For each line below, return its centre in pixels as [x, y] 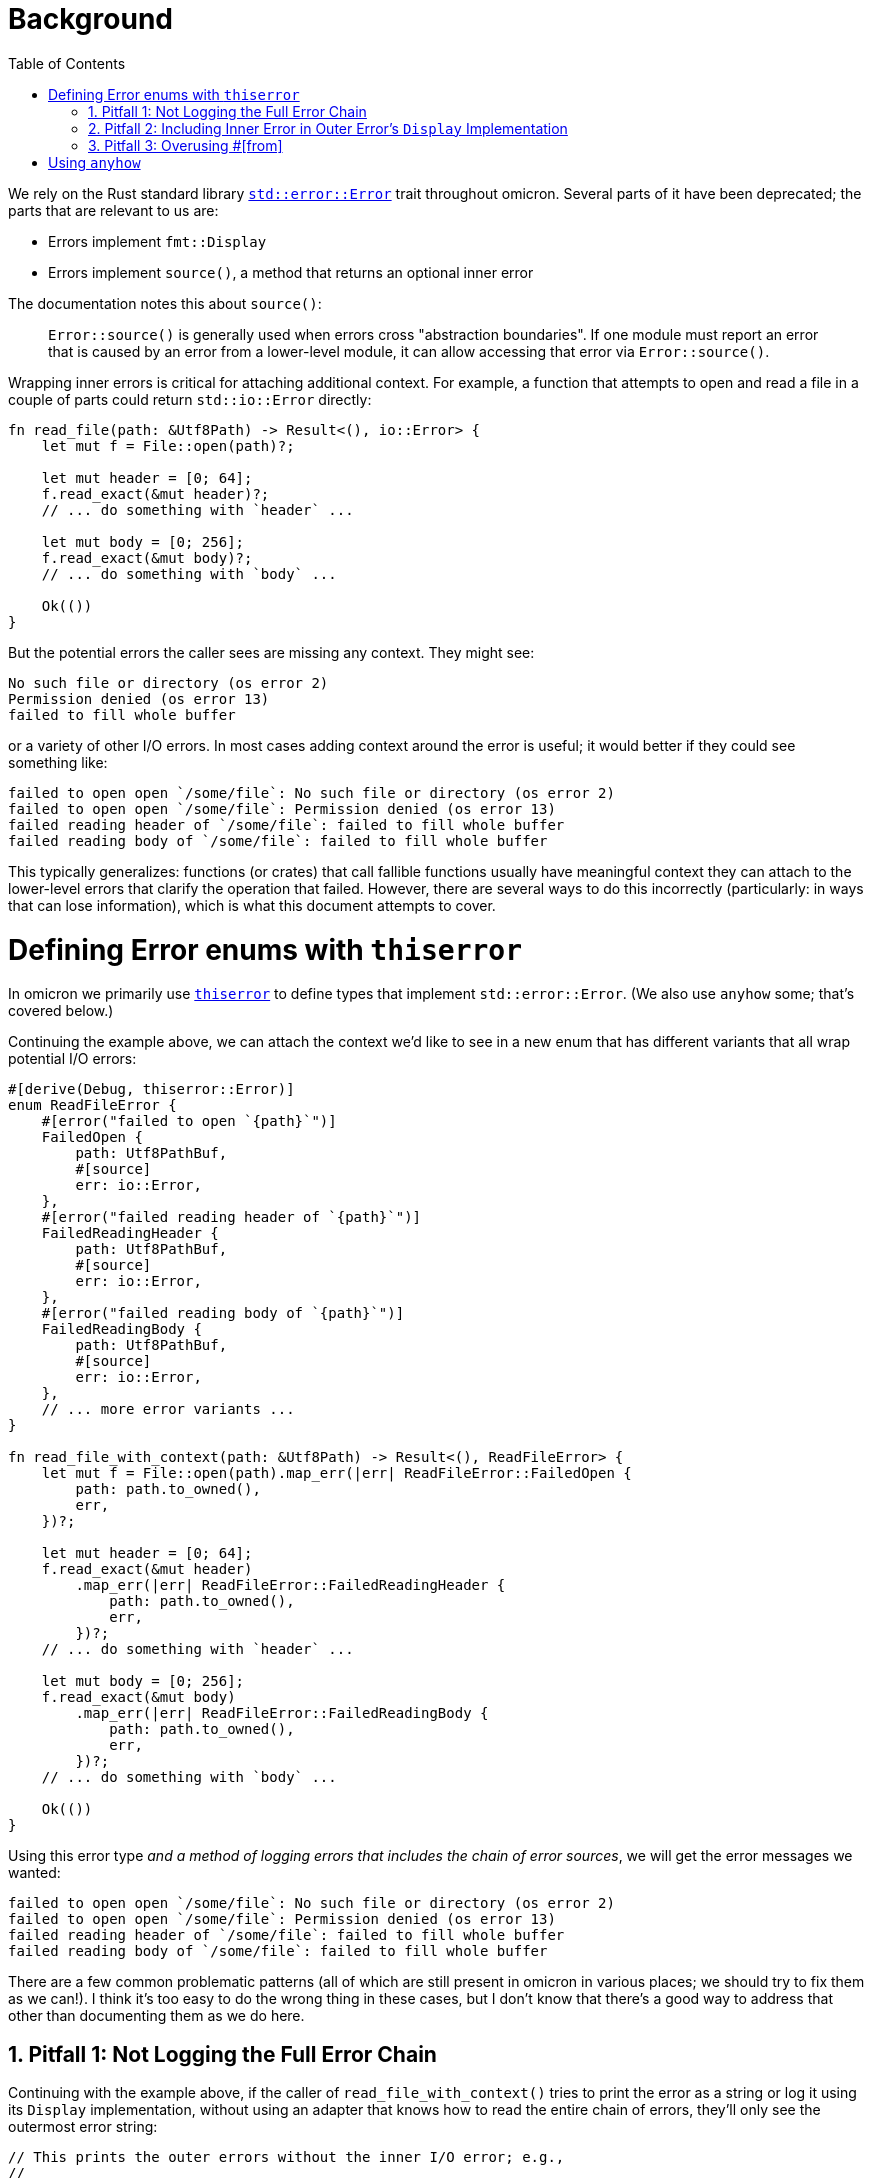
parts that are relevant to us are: [113, 210]
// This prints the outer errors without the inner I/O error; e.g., [286, 2157]
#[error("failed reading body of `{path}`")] [223, 1313]
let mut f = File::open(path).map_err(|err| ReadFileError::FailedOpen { [336, 1473]
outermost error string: [83, 2127]
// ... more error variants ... [168, 1409]
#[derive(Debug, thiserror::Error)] [151, 1089]
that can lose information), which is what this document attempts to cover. [252, 905]
